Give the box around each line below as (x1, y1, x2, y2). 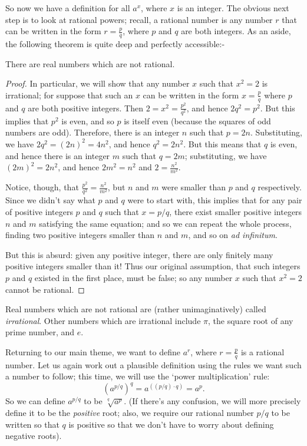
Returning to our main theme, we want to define (5, 345, 180, 358)
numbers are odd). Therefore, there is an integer (5, 126, 180, 138)
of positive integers (5, 206, 73, 218)
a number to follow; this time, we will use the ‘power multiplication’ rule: (5, 370, 270, 382)
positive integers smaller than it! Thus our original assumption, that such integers (5, 260, 301, 272)
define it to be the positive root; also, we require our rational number (5, 407, 254, 419)
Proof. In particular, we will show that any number (5, 77, 190, 90)
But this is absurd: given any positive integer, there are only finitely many (5, 248, 273, 260)
